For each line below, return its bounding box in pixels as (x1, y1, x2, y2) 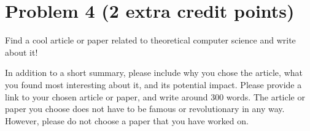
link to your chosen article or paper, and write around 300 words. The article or (5, 90, 305, 103)
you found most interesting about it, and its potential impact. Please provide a (5, 78, 302, 91)
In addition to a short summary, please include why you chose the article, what (5, 66, 303, 79)
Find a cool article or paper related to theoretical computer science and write (5, 34, 296, 47)
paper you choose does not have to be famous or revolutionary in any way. (5, 102, 285, 115)
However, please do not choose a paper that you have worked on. (5, 114, 249, 127)
